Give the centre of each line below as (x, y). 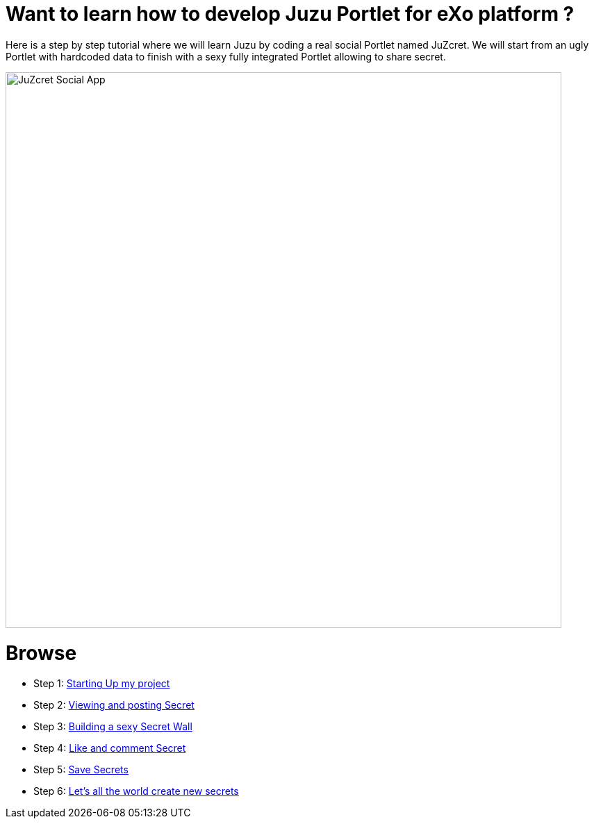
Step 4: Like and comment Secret (110, 748)
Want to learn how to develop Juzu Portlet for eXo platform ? (290, 14)
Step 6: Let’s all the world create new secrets (136, 791)
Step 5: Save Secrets (81, 770)
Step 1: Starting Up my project (102, 684)
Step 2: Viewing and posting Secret (114, 705)
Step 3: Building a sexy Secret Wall (113, 727)
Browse (41, 653)
